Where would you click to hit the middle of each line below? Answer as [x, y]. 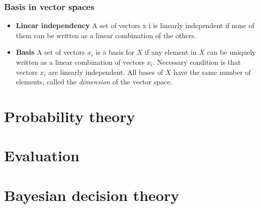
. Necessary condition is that [197, 62]
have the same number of [212, 72]
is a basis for [115, 52]
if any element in [171, 52]
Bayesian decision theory [92, 195]
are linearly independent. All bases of [106, 72]
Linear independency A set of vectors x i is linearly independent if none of [135, 25]
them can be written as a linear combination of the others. [106, 35]
